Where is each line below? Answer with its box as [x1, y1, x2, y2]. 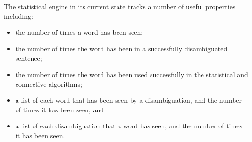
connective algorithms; [15, 79, 82, 89]
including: [4, 11, 33, 21]
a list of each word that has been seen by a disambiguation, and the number [15, 95, 242, 105]
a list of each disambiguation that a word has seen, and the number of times [15, 121, 242, 131]
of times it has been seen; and [15, 104, 104, 114]
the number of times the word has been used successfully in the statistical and [15, 69, 248, 79]
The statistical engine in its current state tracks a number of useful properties [4, 1, 235, 11]
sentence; [15, 53, 42, 63]
